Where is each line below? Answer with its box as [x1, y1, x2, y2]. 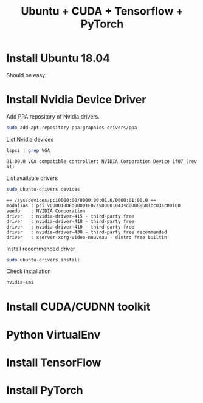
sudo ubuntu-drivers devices [6, 186, 80, 192]
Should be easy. [6, 71, 47, 78]
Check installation [6, 267, 52, 275]
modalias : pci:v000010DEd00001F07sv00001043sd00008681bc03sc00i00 [6, 202, 181, 208]
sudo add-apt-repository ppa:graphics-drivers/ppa [6, 125, 137, 131]
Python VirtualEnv [6, 328, 101, 342]
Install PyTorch [6, 384, 83, 397]
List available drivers [6, 174, 58, 182]
